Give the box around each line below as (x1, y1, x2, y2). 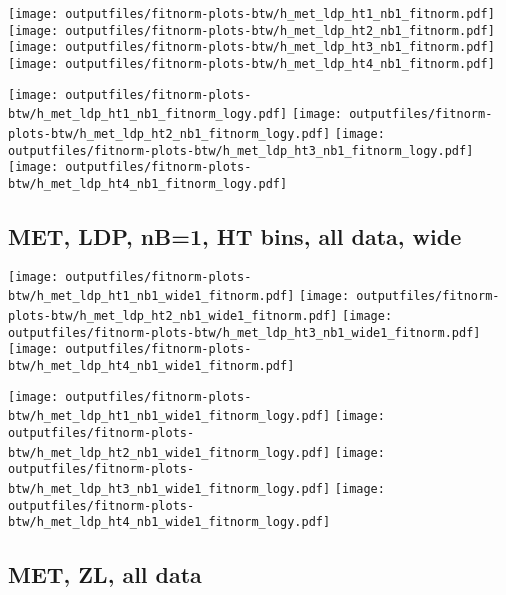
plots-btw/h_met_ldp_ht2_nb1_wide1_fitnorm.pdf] (8, 309, 338, 324)
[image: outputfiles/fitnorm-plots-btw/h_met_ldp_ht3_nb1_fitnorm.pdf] (8, 40, 495, 55)
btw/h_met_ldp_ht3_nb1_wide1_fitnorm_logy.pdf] (8, 481, 331, 496)
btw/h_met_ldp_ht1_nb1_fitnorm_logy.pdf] (8, 107, 288, 122)
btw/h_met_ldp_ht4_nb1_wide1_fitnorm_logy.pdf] (8, 515, 331, 530)
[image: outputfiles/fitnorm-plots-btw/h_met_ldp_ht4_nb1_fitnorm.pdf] (8, 56, 495, 71)
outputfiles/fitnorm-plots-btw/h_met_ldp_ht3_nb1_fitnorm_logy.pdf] (8, 143, 474, 158)
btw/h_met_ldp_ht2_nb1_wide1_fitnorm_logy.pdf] (8, 445, 331, 460)
